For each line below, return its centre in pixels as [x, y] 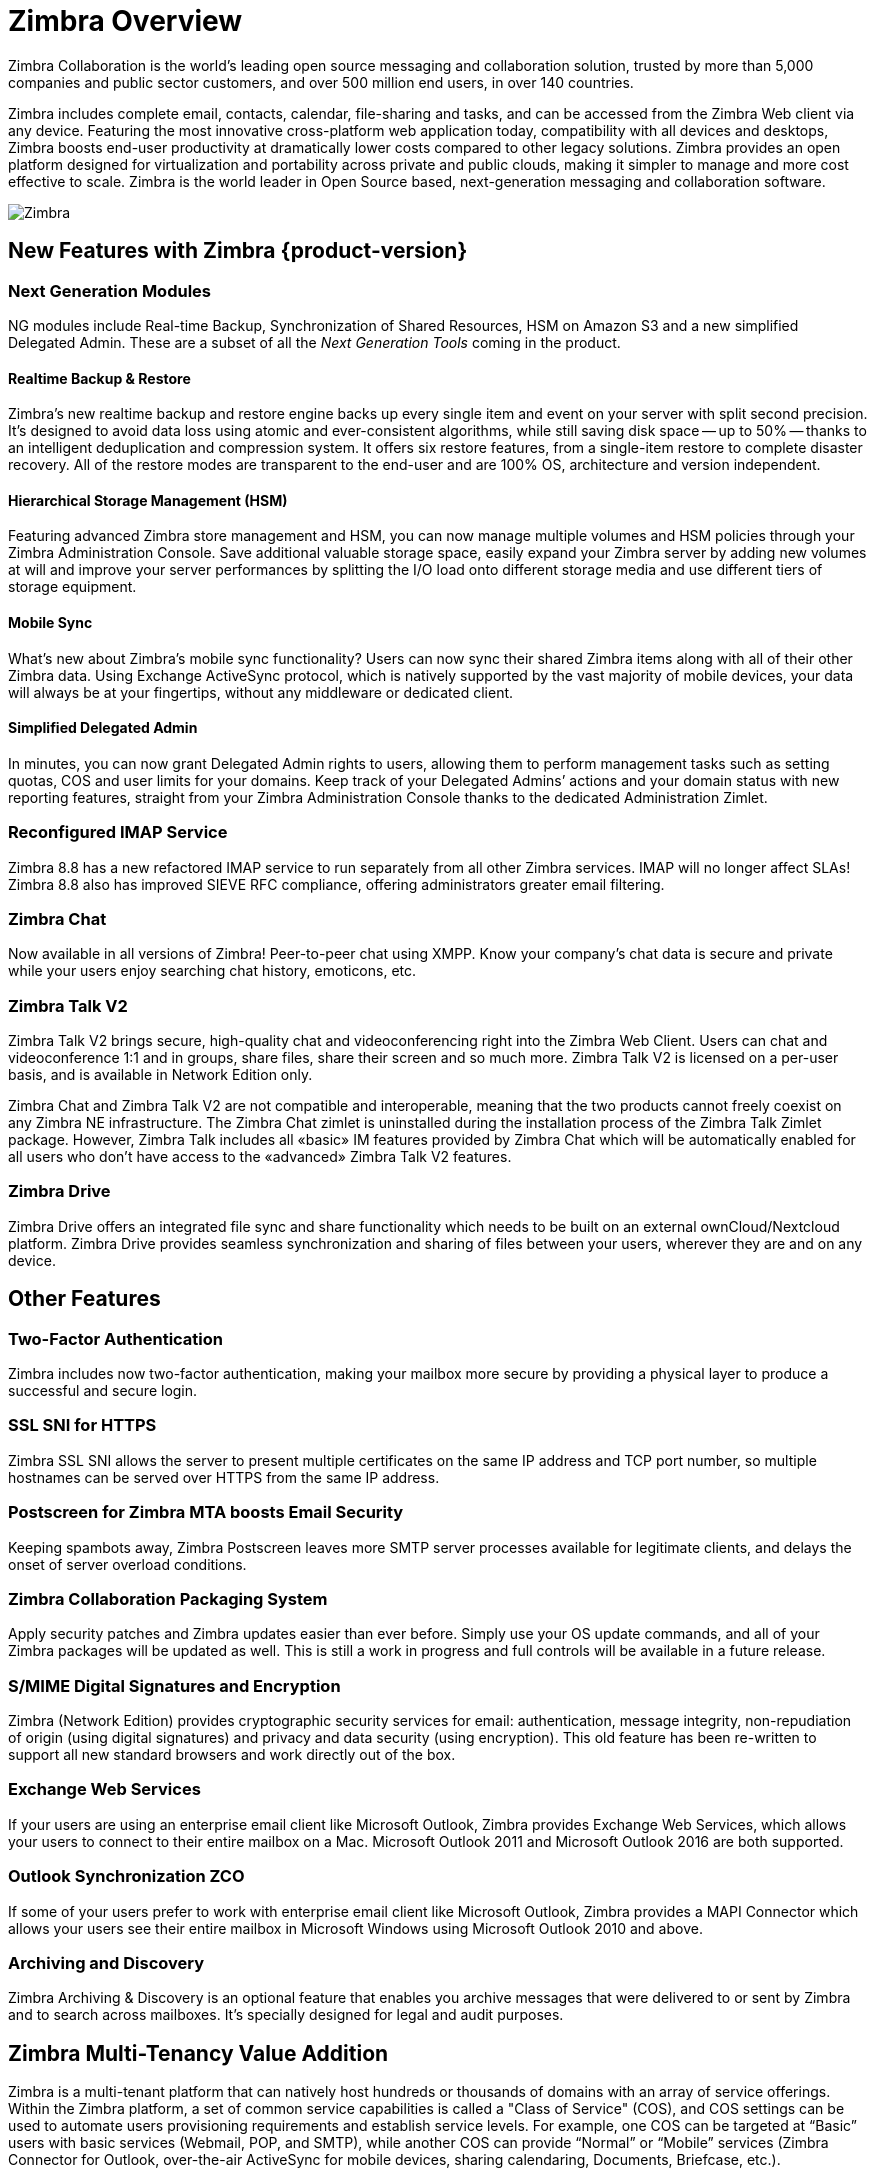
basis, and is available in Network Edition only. [160, 1075]
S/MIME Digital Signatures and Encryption [174, 1685]
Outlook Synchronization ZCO [126, 1876]
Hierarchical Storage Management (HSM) [148, 500]
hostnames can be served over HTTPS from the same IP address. [224, 1477]
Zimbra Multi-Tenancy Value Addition [198, 2053]
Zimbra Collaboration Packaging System [168, 1598]
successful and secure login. [103, 1391]
